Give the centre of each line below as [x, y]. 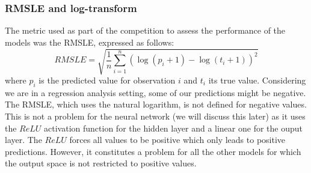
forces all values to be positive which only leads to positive [177, 140]
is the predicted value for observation [107, 80]
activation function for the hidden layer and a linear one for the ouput [173, 128]
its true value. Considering [257, 80]
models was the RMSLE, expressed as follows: [90, 42]
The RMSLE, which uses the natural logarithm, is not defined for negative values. [156, 104]
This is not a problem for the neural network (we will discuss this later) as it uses [155, 116]
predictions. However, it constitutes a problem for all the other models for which [153, 151]
